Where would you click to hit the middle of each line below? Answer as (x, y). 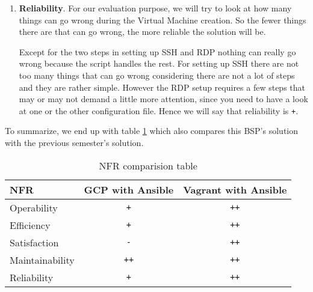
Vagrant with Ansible (235, 189)
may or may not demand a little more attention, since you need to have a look (163, 99)
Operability (34, 207)
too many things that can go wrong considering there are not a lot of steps (157, 75)
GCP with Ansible (129, 189)
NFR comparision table (148, 165)
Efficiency (30, 225)
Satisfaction (34, 242)
